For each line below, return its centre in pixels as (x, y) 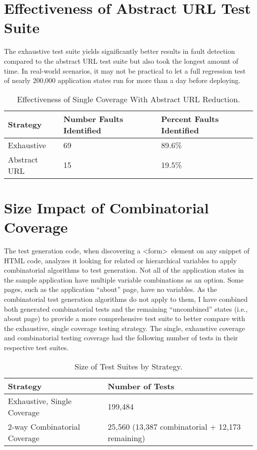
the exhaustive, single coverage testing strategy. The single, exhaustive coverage (125, 328)
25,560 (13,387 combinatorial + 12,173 (174, 426)
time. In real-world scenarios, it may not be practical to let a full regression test (125, 70)
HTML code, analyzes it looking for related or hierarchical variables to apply (121, 260)
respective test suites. (36, 347)
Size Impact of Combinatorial (107, 207)
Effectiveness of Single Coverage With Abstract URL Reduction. (128, 99)
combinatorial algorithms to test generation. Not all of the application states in (124, 270)
